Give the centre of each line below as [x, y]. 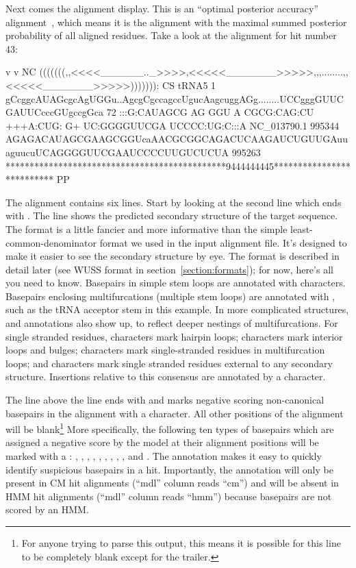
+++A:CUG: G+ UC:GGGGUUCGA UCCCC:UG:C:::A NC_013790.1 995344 [173, 125]
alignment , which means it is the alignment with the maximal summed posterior [176, 22]
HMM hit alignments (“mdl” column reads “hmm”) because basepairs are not [169, 496]
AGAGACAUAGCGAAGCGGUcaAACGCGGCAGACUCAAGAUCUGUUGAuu [177, 139]
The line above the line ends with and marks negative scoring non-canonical [165, 400]
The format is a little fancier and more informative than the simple [147, 229]
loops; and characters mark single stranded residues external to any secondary [169, 363]
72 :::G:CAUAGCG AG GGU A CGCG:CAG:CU [210, 112]
